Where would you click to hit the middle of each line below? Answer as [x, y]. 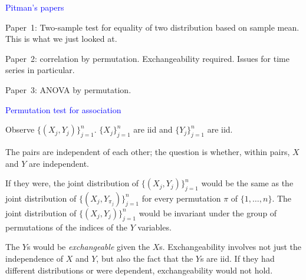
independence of [34, 258]
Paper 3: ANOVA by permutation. [68, 89]
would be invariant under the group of [208, 213]
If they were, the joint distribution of [72, 183]
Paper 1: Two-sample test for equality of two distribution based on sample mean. [152, 27]
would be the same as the [247, 183]
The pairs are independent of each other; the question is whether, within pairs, [148, 151]
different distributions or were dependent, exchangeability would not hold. [139, 270]
